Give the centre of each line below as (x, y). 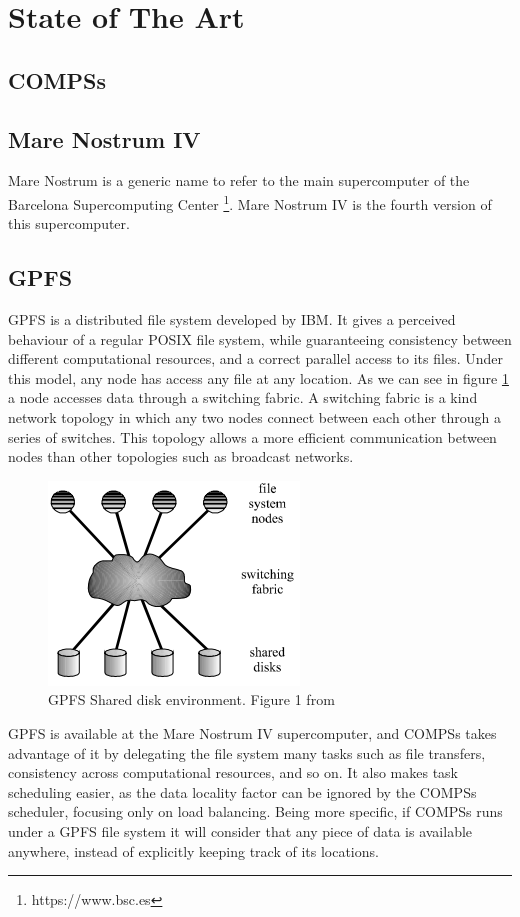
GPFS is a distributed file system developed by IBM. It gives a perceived (232, 319)
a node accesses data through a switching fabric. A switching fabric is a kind (243, 397)
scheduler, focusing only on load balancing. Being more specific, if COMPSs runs (255, 811)
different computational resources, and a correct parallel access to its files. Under (255, 358)
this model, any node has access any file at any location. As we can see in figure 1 (258, 377)
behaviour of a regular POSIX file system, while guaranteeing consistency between (260, 338)
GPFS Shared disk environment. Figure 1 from (191, 699)
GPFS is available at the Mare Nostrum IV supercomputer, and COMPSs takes (252, 732)
